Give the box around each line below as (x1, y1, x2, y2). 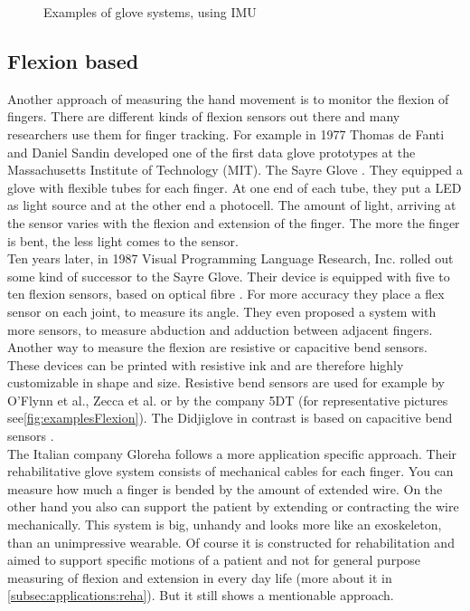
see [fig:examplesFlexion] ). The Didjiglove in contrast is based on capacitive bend (7, 408, 453, 427)
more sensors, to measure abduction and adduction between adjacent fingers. (7, 320, 433, 339)
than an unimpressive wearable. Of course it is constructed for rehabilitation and (7, 532, 455, 551)
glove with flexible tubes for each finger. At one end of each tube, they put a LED (7, 177, 462, 196)
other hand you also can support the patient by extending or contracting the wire (7, 497, 459, 516)
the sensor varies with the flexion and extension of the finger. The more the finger (7, 213, 460, 232)
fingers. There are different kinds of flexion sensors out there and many (7, 107, 400, 126)
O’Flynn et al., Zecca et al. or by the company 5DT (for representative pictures (7, 390, 448, 409)
